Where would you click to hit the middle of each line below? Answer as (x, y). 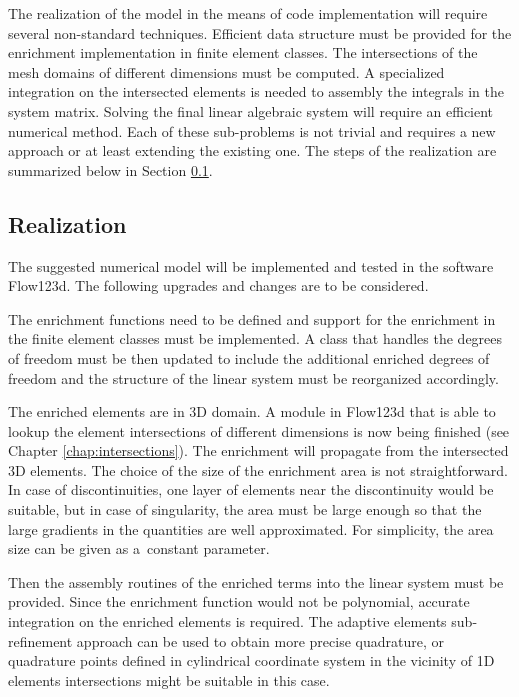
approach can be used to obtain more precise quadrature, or (260, 640)
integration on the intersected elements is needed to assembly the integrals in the (256, 91)
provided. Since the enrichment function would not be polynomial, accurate (239, 601)
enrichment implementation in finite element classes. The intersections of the (243, 52)
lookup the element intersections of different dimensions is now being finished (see (259, 430)
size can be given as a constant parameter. (139, 548)
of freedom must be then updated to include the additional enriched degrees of (249, 357)
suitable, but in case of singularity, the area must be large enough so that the (245, 509)
